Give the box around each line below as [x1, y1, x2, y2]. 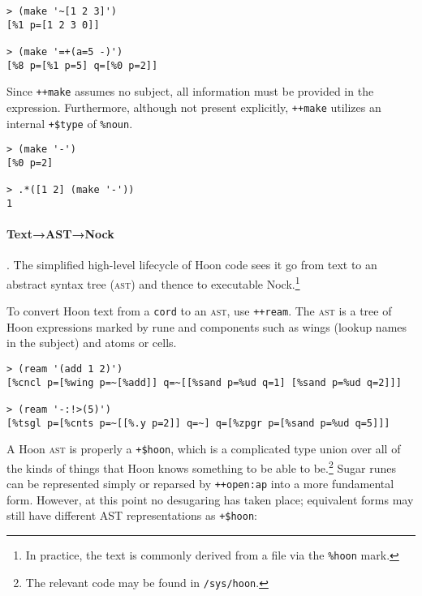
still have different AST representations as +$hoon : [6, 507, 257, 524]
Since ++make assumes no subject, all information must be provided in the [6, 83, 374, 100]
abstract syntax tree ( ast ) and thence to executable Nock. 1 [6, 272, 300, 292]
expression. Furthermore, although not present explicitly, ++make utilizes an [6, 98, 381, 115]
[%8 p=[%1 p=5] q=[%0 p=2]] [6, 59, 158, 71]
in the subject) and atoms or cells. [6, 334, 177, 351]
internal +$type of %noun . [6, 114, 133, 131]
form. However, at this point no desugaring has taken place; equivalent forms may [6, 491, 414, 508]
